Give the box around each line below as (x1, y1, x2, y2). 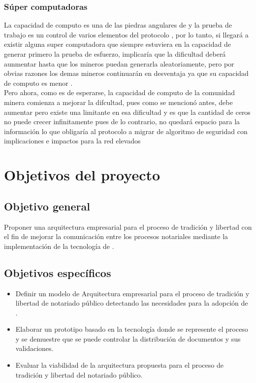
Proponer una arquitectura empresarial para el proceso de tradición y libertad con (4, 221, 252, 232)
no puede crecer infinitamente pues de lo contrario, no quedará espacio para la (4, 116, 240, 127)
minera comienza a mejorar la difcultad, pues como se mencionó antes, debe (4, 97, 233, 107)
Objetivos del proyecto (4, 165, 160, 185)
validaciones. (15, 343, 54, 353)
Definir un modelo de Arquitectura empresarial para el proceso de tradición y (15, 288, 250, 298)
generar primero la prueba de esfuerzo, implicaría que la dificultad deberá (4, 49, 226, 59)
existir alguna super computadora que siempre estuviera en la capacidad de (4, 39, 231, 49)
